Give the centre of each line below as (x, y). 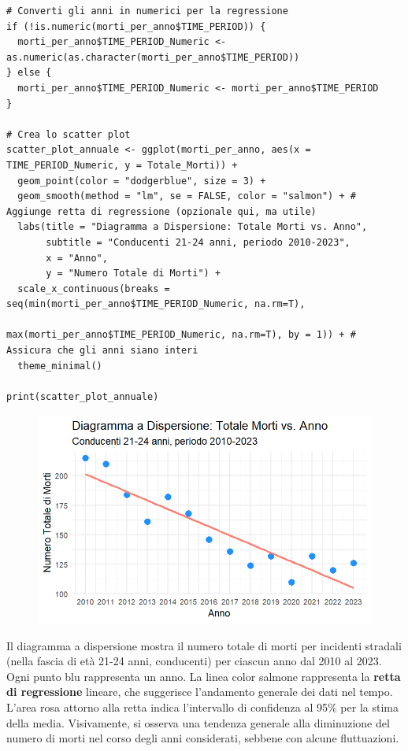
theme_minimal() (60, 366)
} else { (29, 73)
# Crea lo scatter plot (69, 134)
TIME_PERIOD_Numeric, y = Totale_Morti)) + (122, 165)
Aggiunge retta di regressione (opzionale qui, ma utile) (161, 211)
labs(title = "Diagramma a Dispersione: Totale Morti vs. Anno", (193, 227)
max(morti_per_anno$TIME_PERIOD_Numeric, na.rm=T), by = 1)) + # (181, 335)
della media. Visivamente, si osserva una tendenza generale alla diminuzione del (198, 722)
